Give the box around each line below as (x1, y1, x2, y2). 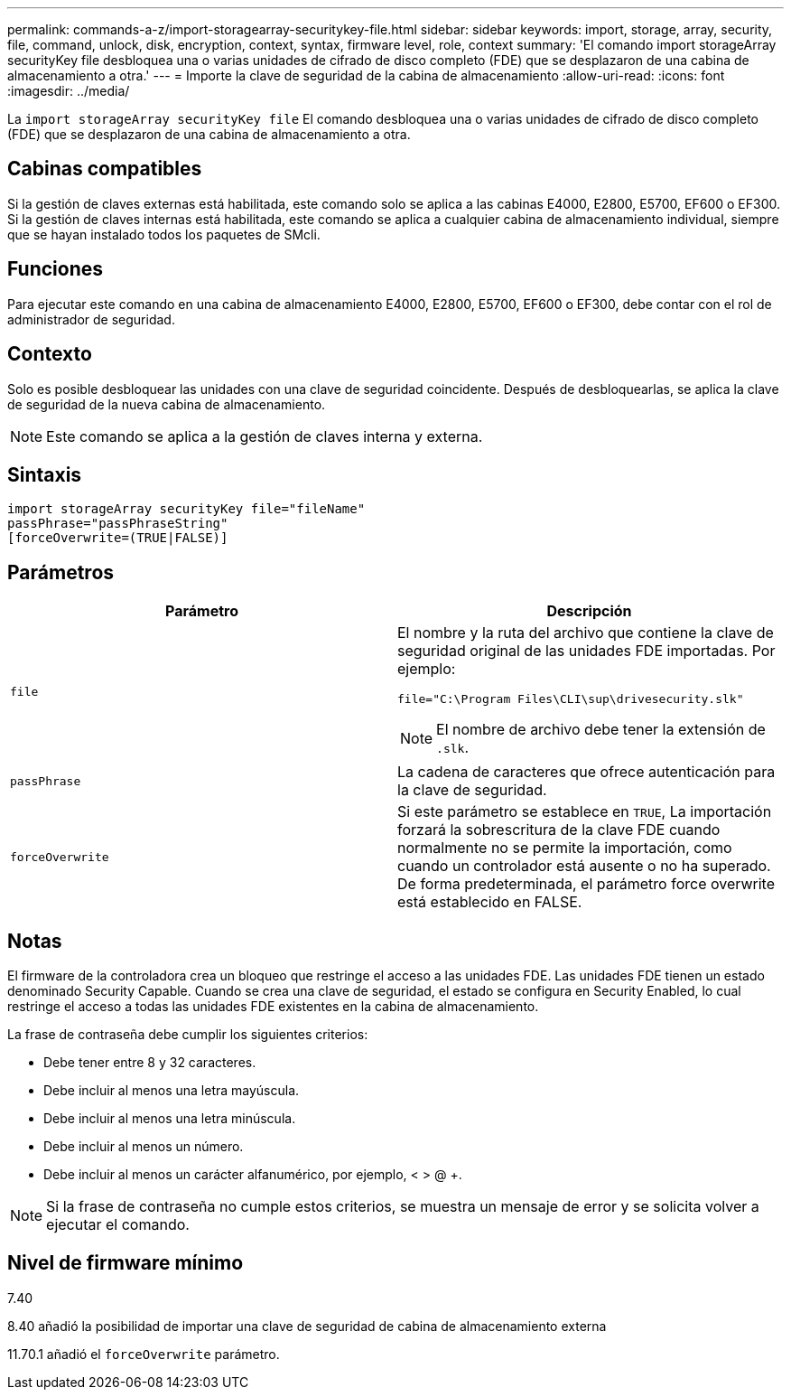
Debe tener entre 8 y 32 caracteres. (43, 1055, 256, 1071)
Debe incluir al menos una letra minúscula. (43, 1111, 296, 1127)
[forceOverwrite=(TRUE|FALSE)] (7, 530, 228, 546)
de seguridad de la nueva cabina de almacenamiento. (7, 396, 326, 412)
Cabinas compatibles (7, 157, 202, 181)
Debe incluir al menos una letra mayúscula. (43, 1083, 300, 1099)
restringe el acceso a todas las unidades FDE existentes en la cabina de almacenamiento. (7, 999, 539, 1015)
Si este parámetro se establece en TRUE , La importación (397, 802, 772, 821)
